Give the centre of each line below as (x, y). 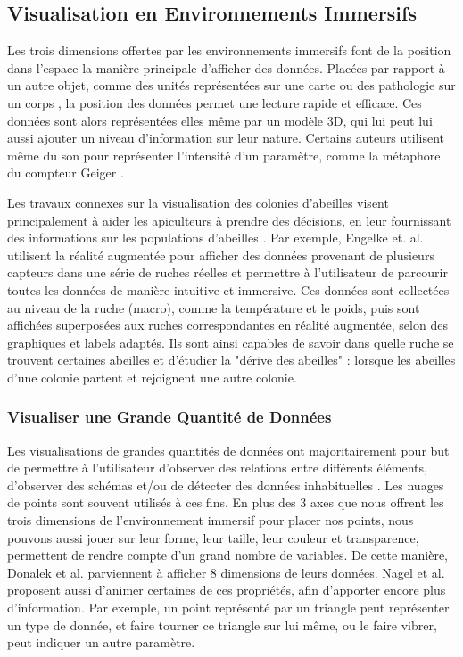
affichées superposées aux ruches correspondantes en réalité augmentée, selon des (227, 325)
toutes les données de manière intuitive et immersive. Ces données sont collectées (228, 289)
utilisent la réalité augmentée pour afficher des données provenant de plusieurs (221, 255)
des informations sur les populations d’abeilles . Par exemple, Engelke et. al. (215, 238)
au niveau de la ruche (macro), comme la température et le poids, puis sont (214, 307)
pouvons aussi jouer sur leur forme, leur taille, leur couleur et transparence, (213, 537)
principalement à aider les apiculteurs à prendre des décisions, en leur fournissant (229, 220)
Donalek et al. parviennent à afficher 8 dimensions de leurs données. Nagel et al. (226, 572)
